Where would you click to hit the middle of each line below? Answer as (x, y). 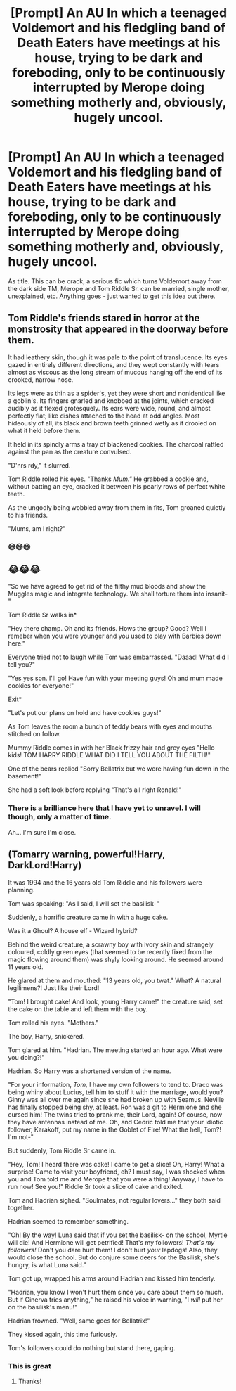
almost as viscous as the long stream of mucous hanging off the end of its (115, 372)
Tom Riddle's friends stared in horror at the (104, 318)
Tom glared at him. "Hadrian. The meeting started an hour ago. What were (115, 1050)
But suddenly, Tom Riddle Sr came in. (62, 1150)
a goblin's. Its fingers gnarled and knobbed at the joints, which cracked (111, 400)
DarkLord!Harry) (45, 865)
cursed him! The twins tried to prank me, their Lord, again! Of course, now (115, 1114)
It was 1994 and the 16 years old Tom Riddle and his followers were (105, 882)
